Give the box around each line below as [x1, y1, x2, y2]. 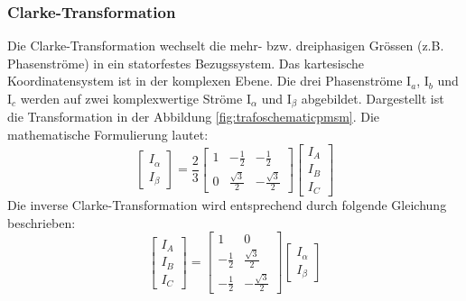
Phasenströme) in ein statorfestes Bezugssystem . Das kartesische [7, 53, 365, 72]
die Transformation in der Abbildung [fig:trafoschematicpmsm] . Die [7, 107, 380, 126]
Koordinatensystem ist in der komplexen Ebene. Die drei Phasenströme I [7, 71, 412, 90]
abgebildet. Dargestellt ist [301, 89, 444, 107]
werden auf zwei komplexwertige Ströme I [20, 89, 251, 107]
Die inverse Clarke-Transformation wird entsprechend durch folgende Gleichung [7, 196, 447, 214]
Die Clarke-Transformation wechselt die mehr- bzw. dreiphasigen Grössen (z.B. [7, 36, 444, 55]
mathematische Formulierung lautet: [7, 125, 209, 144]
